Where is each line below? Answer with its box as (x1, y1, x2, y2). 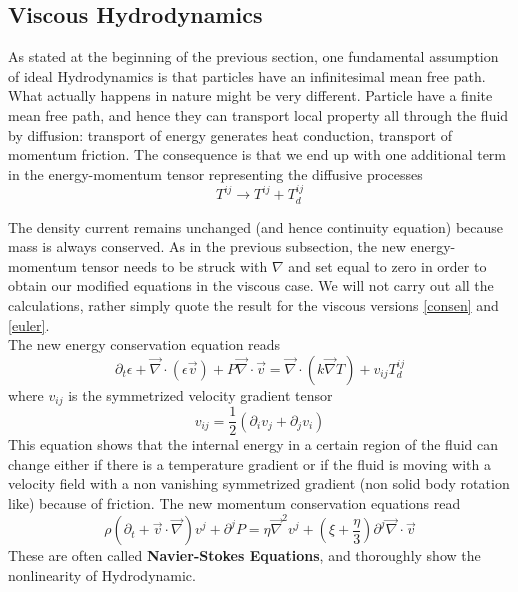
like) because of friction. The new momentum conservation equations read (8, 493, 461, 514)
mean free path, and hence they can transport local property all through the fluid (8, 104, 509, 125)
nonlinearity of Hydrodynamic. (8, 564, 196, 585)
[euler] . (8, 314, 50, 335)
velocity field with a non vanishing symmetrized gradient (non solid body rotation (8, 473, 510, 494)
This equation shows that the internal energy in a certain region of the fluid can (8, 434, 499, 455)
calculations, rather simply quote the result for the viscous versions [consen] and (8, 294, 499, 315)
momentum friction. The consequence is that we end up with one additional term (8, 144, 506, 165)
